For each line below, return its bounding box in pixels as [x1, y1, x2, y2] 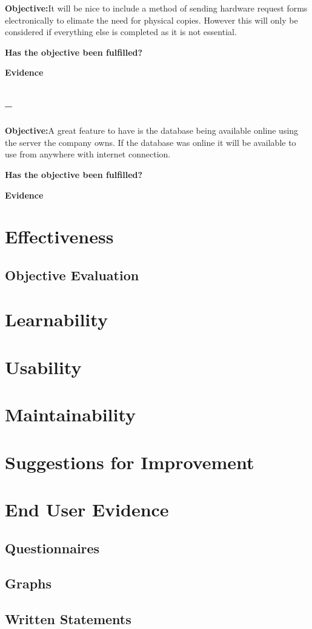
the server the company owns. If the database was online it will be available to [5, 136, 296, 148]
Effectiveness [5, 224, 114, 249]
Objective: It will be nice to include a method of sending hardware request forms [5, 2, 308, 14]
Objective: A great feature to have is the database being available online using [5, 124, 299, 137]
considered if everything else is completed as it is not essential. [5, 25, 237, 38]
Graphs [5, 574, 52, 593]
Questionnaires [5, 538, 100, 557]
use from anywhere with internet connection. [5, 148, 171, 160]
